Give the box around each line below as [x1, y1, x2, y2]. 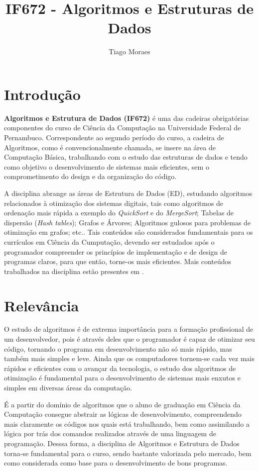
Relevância [4, 295, 79, 315]
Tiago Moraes [109, 46, 150, 57]
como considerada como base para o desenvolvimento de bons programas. [4, 458, 228, 468]
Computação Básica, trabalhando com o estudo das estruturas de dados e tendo [4, 152, 248, 162]
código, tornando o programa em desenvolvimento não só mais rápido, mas [4, 343, 232, 354]
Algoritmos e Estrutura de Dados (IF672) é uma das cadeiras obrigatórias [4, 112, 249, 123]
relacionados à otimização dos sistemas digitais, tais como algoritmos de [4, 197, 224, 208]
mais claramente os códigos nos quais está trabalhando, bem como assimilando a [4, 418, 250, 429]
